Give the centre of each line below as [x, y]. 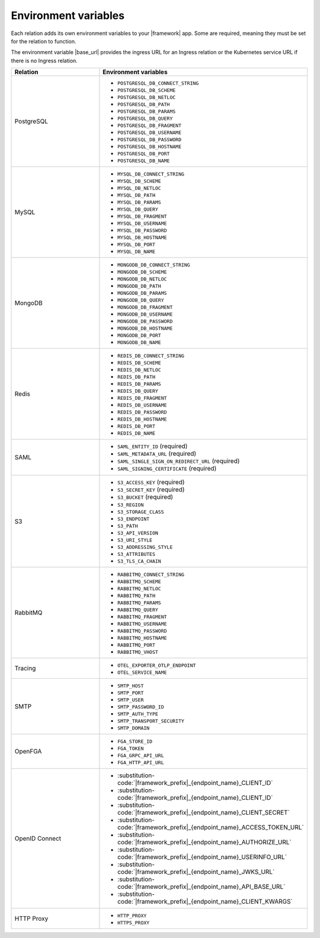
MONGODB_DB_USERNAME [145, 314]
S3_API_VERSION [138, 533]
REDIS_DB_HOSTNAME [142, 419]
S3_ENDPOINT [134, 519]
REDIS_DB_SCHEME [139, 363]
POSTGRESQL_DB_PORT [144, 154]
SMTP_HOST [131, 686]
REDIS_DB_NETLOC [139, 370]
